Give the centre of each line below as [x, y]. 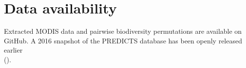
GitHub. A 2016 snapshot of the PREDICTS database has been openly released [123, 40]
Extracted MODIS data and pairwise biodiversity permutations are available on [123, 31]
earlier [13, 50]
